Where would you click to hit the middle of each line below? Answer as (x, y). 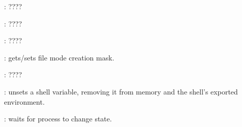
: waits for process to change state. (58, 119)
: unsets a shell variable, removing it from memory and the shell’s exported (121, 91)
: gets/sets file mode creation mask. (59, 57)
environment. (24, 101)
